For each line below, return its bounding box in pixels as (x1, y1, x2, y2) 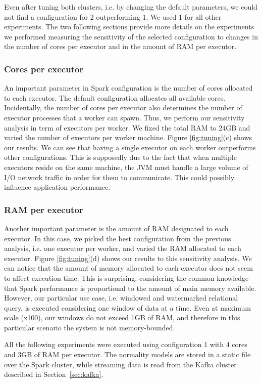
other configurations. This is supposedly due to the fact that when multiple (4, 152, 237, 162)
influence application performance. (4, 182, 111, 192)
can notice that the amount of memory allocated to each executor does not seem (4, 263, 253, 273)
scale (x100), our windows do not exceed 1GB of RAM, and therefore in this (4, 312, 240, 323)
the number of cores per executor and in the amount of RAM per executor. (4, 41, 237, 52)
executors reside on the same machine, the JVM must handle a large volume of (4, 161, 248, 172)
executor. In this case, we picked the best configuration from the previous (4, 233, 231, 243)
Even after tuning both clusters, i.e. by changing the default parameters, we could (4, 2, 257, 12)
